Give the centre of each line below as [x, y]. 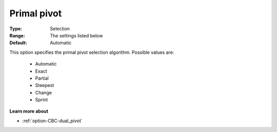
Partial [42, 78]
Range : [17, 35]
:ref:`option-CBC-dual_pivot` [53, 121]
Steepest [45, 85]
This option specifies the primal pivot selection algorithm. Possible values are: [92, 52]
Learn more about [29, 111]
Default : [18, 43]
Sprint [42, 100]
